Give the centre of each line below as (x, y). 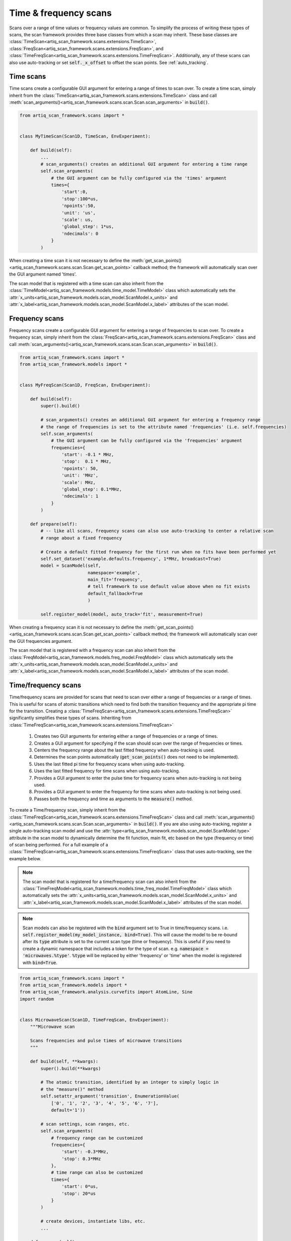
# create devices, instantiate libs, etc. (93, 1221)
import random (37, 999)
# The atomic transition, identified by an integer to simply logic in (130, 1082)
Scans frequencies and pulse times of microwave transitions (106, 1041)
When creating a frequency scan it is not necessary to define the (75, 627)
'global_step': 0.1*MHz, (92, 489)
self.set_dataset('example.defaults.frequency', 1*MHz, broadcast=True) (131, 559)
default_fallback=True (115, 593)
